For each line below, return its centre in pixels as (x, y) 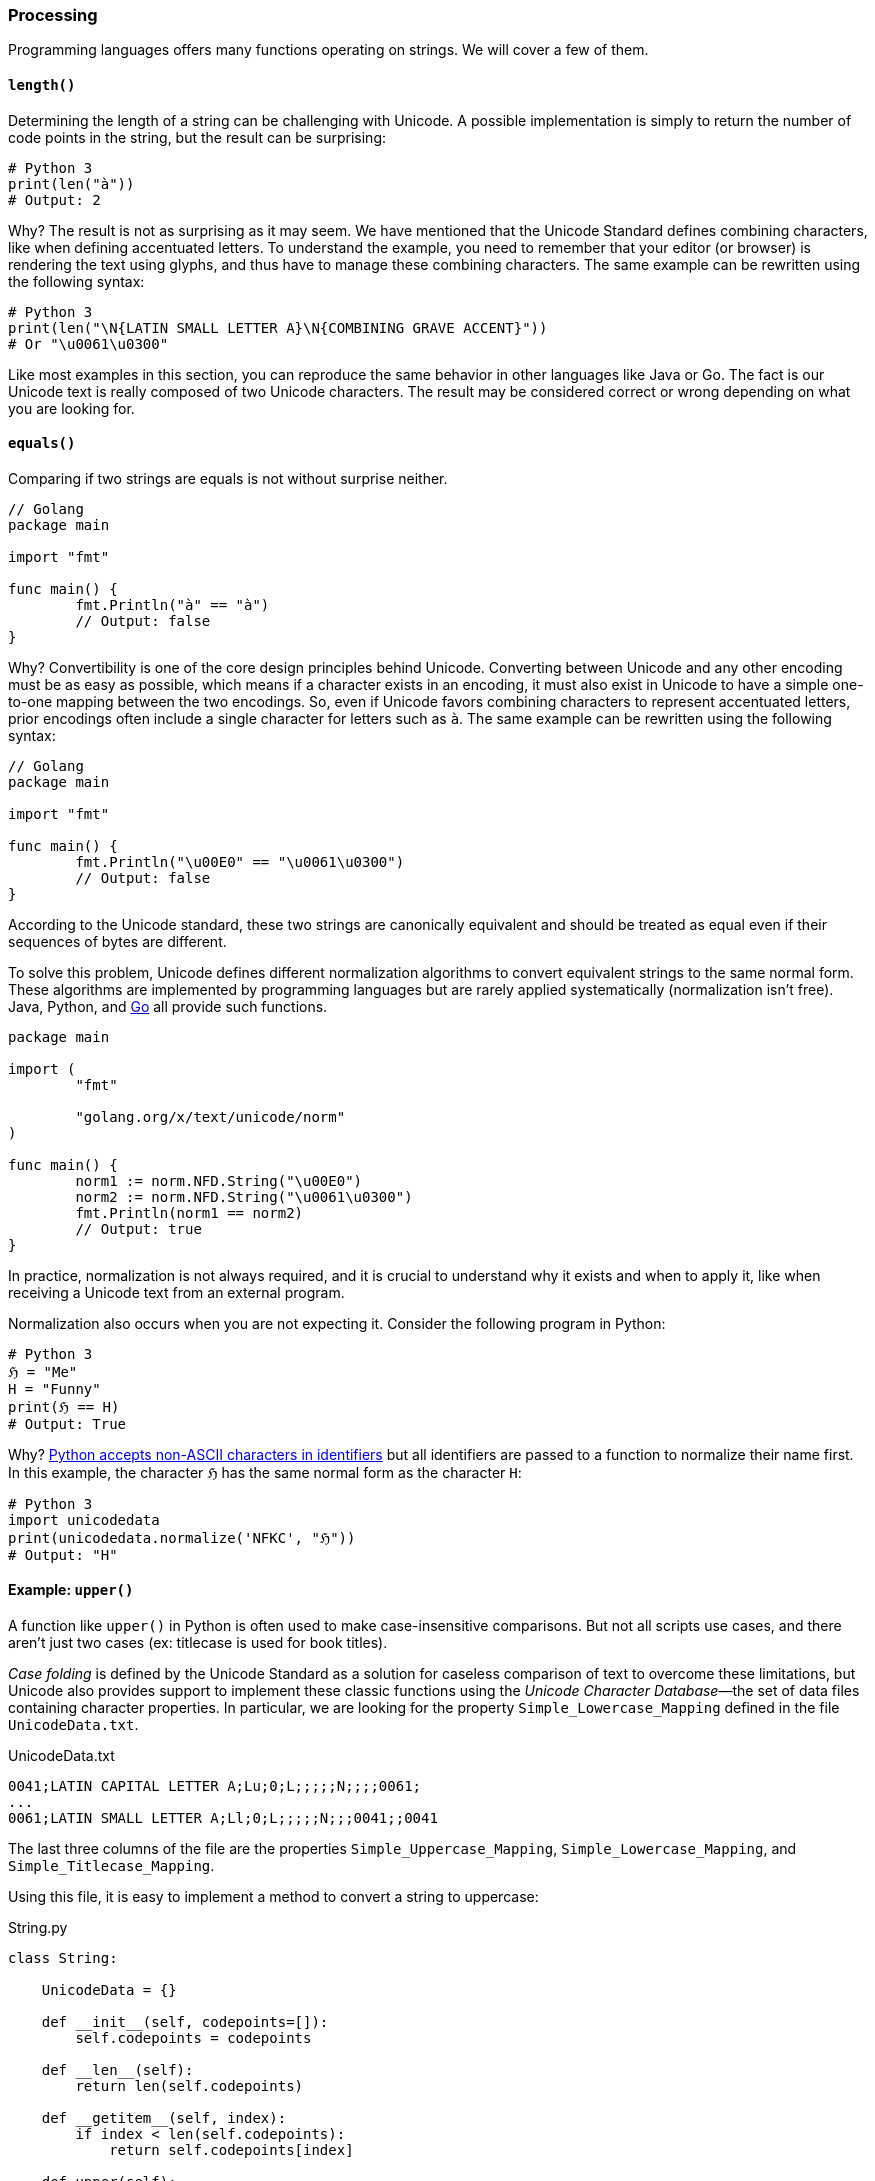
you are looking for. (71, 408)
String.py (38, 1928)
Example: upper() (71, 1590)
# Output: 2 (54, 199)
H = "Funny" (54, 1388)
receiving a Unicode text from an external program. (176, 1292)
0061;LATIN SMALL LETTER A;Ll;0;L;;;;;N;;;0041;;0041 (223, 1818)
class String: (63, 1958)
